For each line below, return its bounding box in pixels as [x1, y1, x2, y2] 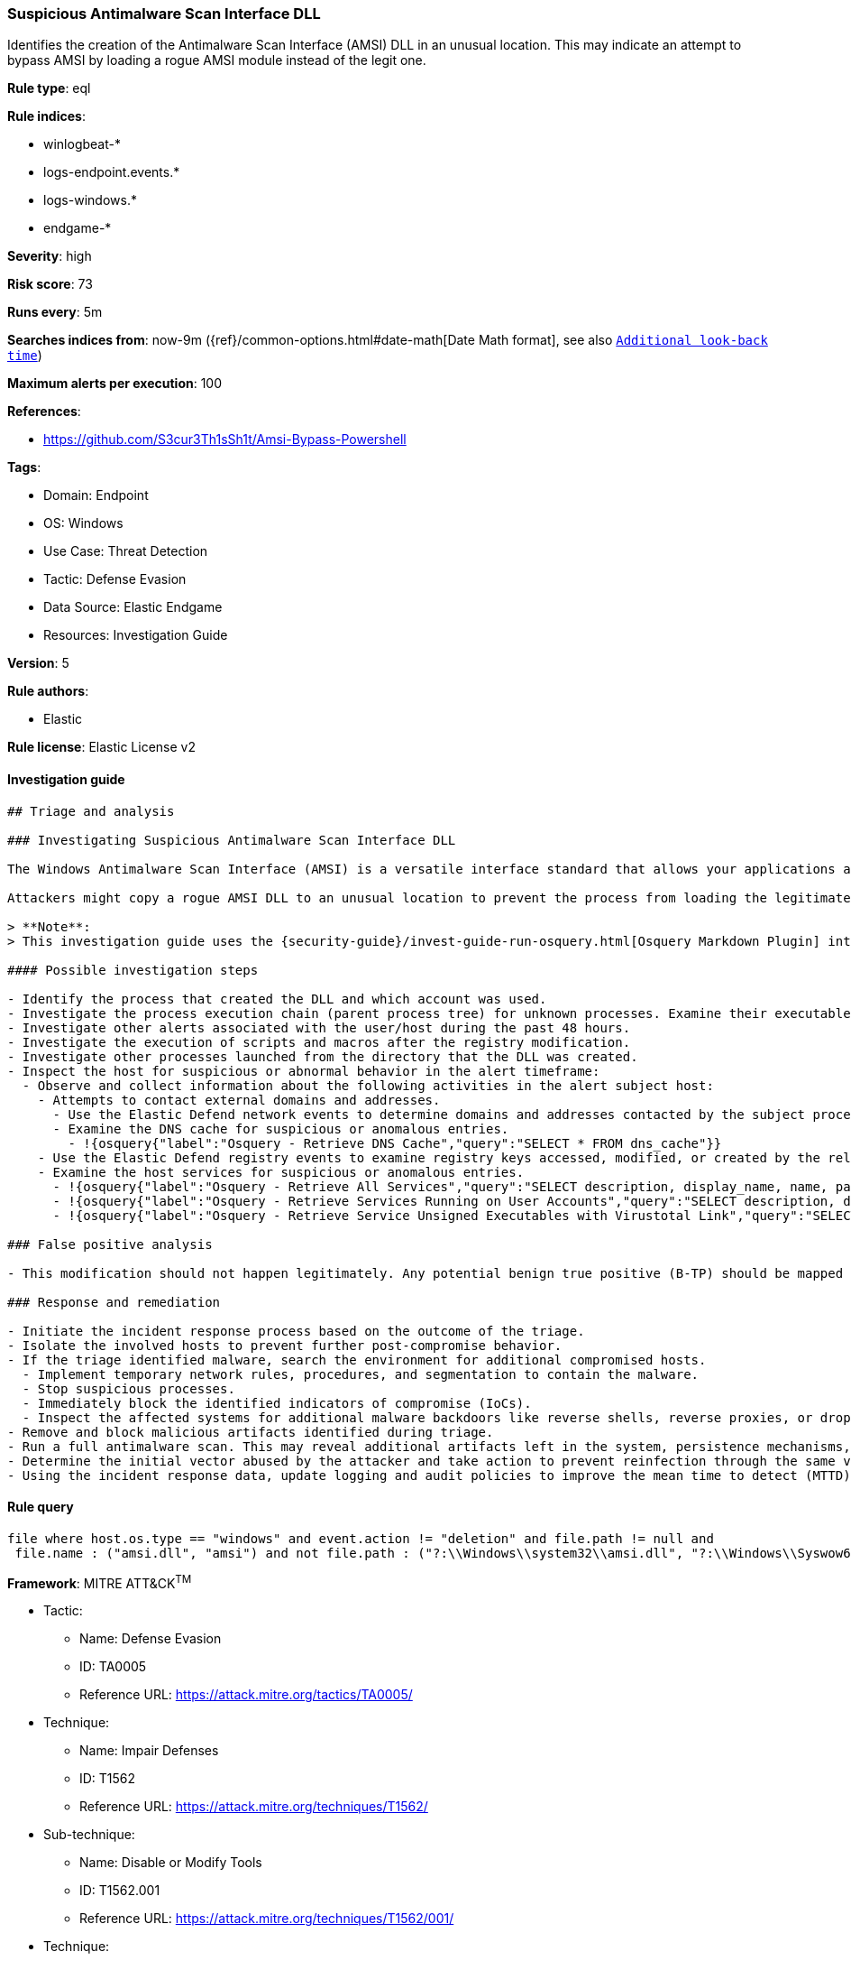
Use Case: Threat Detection [43, 543, 208, 560]
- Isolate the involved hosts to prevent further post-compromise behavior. [7, 1337, 563, 1353]
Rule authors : [7, 683, 89, 699]
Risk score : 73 [7, 276, 93, 292]
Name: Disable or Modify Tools [79, 1855, 262, 1871]
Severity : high [7, 248, 92, 264]
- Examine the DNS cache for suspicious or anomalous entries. [52, 1121, 509, 1136]
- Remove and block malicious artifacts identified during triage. [7, 1424, 494, 1439]
